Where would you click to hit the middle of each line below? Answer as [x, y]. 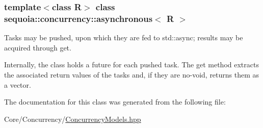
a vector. [18, 84]
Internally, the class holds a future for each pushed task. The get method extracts [131, 65]
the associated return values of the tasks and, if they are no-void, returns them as [132, 74]
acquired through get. [38, 47]
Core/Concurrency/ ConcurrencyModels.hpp [73, 119]
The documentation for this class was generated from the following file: [115, 102]
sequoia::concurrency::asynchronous [78, 18]
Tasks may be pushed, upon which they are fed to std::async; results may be [124, 37]
